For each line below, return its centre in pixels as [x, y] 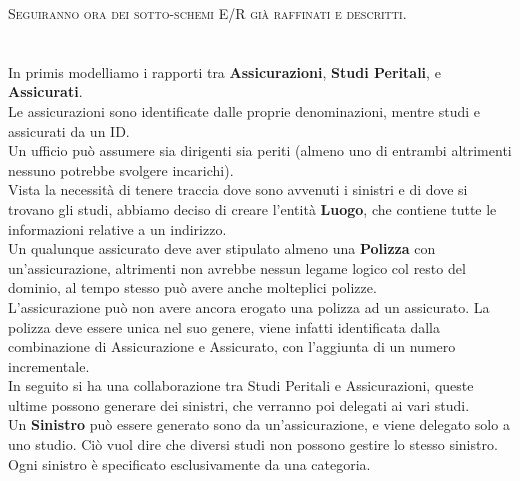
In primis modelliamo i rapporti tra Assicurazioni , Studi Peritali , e [224, 71]
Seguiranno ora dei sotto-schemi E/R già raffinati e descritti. [207, 13]
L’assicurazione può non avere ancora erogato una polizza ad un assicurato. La [249, 306]
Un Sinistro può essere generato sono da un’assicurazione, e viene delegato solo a [259, 424]
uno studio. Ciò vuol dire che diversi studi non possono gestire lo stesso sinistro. [253, 444]
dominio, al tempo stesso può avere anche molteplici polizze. [192, 287]
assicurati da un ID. [69, 130]
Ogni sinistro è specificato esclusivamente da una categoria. [189, 463]
